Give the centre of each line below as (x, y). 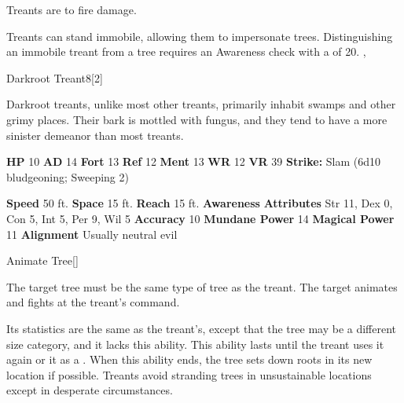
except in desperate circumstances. (90, 390)
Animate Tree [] (42, 260)
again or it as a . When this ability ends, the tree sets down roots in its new (189, 359)
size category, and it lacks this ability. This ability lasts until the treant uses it (195, 344)
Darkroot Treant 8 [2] (55, 77)
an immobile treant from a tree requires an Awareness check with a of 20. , (186, 51)
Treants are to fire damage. (72, 9)
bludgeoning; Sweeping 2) (68, 176)
